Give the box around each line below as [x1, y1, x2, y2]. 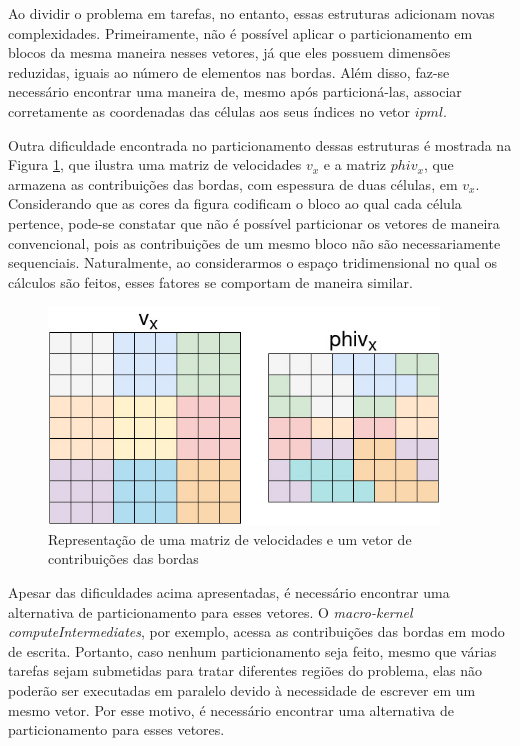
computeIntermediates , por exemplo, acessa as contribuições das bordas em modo [8, 621, 505, 642]
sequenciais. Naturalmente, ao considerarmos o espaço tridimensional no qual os [8, 252, 498, 273]
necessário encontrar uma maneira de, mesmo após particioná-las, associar [8, 81, 462, 102]
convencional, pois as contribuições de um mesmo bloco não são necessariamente [8, 232, 501, 253]
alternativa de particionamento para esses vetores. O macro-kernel [8, 601, 413, 622]
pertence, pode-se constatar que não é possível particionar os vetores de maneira [8, 212, 500, 233]
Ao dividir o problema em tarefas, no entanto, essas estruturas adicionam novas [8, 3, 495, 23]
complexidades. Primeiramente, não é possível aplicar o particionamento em [8, 22, 473, 43]
